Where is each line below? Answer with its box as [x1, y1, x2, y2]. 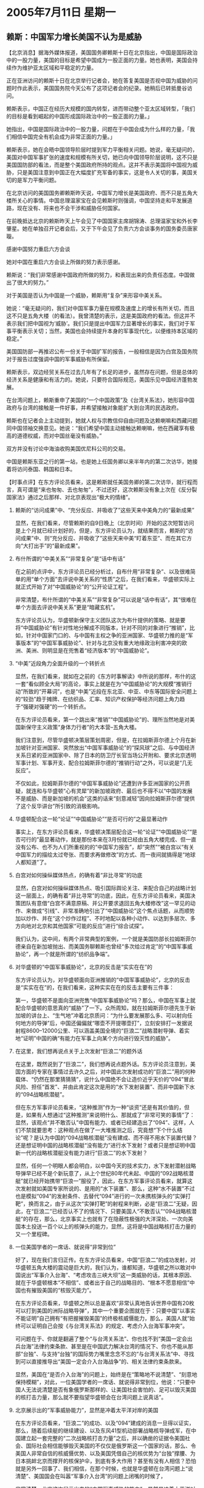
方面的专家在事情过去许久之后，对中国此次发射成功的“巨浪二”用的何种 [20, 1068, 196, 1075]
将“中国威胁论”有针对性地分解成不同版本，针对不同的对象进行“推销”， [15, 624, 190, 631]
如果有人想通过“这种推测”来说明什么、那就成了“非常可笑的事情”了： [25, 1112, 195, 1118]
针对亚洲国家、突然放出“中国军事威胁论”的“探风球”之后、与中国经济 [25, 744, 195, 751]
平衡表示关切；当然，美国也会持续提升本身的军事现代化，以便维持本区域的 [11, 327, 198, 335]
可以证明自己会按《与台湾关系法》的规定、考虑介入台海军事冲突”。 [20, 1322, 188, 1330]
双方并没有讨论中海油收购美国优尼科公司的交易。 [6, 445, 129, 452]
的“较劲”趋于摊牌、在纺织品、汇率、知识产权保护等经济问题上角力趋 [15, 696, 185, 702]
